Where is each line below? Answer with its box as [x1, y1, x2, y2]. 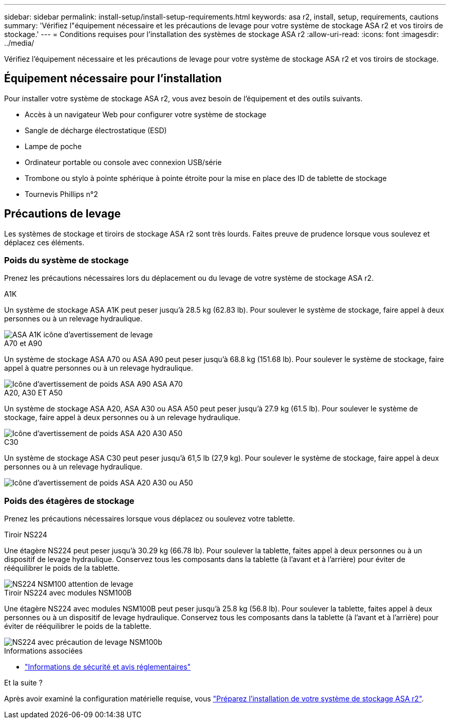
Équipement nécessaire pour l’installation [4, 72, 222, 85]
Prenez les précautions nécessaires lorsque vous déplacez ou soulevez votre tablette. [4, 514, 295, 523]
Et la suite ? [4, 678, 43, 688]
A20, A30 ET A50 [4, 388, 63, 397]
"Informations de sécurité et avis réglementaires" [25, 662, 191, 672]
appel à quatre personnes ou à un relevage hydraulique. [4, 364, 193, 373]
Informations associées [4, 646, 83, 656]
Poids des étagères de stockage [4, 495, 135, 506]
